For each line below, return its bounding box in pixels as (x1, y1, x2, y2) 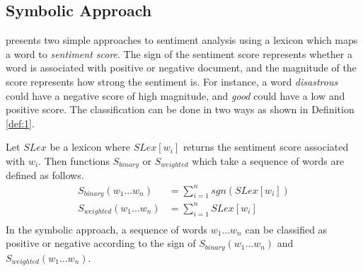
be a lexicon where (50, 139, 131, 154)
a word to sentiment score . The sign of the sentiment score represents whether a (6, 46, 352, 61)
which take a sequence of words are (192, 153, 345, 168)
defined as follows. (6, 168, 84, 183)
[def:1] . (6, 115, 35, 130)
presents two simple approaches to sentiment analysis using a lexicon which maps (6, 33, 358, 47)
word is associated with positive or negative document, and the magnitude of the (6, 60, 357, 75)
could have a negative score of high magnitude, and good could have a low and (6, 88, 345, 103)
